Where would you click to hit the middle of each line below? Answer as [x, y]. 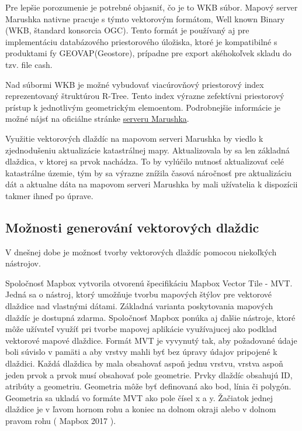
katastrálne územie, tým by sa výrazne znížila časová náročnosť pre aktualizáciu [149, 172]
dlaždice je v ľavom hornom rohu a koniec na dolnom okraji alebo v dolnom [141, 409]
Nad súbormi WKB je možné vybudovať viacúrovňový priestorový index [135, 84]
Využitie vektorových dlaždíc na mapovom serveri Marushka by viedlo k [134, 138]
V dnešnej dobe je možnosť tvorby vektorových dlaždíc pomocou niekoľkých [141, 252]
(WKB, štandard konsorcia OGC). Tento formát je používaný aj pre [127, 30]
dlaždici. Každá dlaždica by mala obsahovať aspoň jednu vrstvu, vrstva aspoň [144, 363]
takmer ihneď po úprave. [49, 195]
